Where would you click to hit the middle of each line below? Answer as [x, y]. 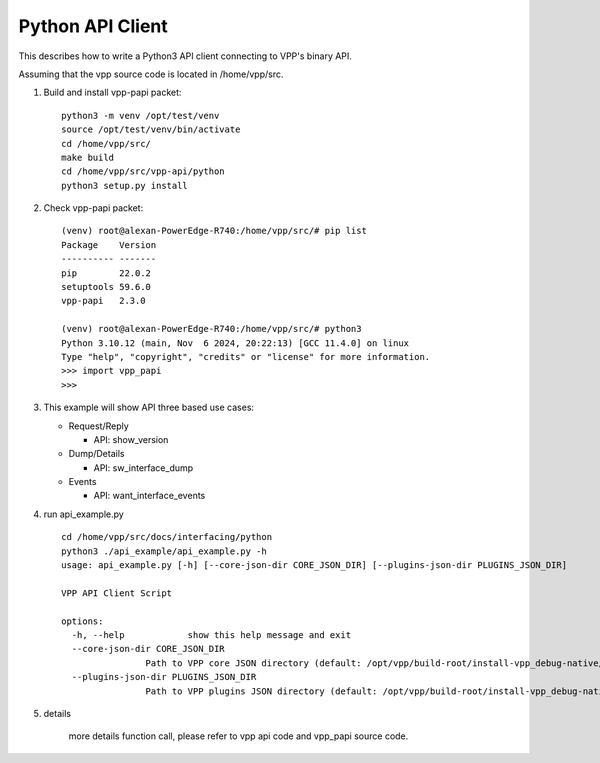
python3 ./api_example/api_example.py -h [164, 551]
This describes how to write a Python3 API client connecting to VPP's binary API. [185, 56]
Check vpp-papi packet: [93, 208]
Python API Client [93, 26]
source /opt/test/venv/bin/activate [151, 129]
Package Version [109, 244]
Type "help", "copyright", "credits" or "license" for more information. [246, 356]
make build [88, 157]
